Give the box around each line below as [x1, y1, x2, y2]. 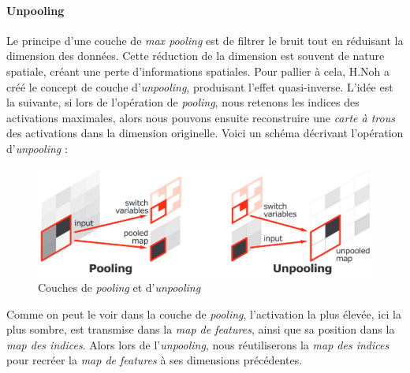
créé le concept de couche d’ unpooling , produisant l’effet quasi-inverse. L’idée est [6, 78, 393, 95]
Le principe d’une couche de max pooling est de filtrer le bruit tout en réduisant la [6, 32, 404, 48]
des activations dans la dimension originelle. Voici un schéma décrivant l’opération [6, 125, 404, 141]
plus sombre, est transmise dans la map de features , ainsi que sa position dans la [6, 321, 395, 338]
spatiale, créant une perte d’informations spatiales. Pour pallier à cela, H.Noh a [6, 62, 390, 79]
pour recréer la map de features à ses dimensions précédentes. [6, 352, 303, 368]
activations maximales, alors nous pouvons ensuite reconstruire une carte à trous [6, 109, 395, 125]
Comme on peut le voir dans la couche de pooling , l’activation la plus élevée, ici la [6, 305, 401, 322]
